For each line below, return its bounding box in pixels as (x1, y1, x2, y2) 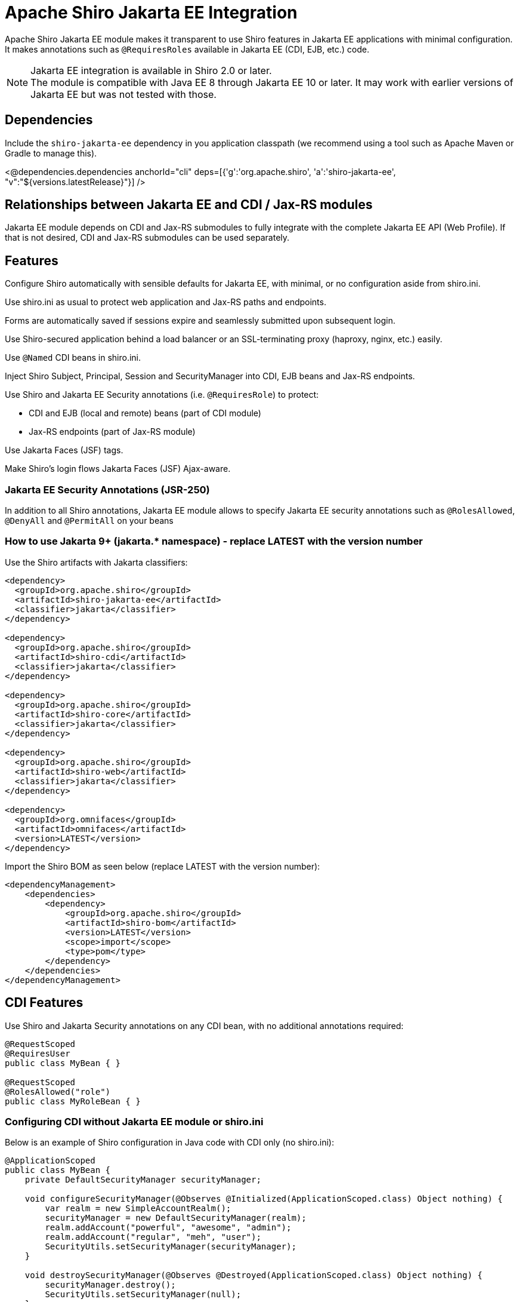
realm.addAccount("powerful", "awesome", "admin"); (45, 1223, 292, 1233)
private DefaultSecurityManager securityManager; (24, 1175, 261, 1185)
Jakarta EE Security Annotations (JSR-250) (5, 483, 210, 496)
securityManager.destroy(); (45, 1280, 176, 1290)
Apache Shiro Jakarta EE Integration (5, 2, 298, 23)
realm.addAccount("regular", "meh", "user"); (45, 1232, 261, 1242)
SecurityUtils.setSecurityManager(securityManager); (45, 1242, 296, 1252)
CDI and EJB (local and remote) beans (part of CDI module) (29, 408, 261, 419)
